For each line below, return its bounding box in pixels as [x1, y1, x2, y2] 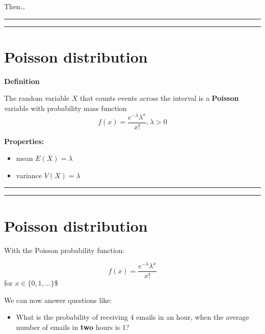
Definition [4, 75, 40, 86]
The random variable [4, 93, 70, 103]
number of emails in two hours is [16, 322, 120, 332]
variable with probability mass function [4, 102, 127, 113]
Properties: [4, 135, 44, 146]
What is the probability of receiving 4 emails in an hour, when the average [16, 312, 249, 322]
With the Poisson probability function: [4, 244, 125, 255]
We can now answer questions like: [4, 294, 112, 305]
